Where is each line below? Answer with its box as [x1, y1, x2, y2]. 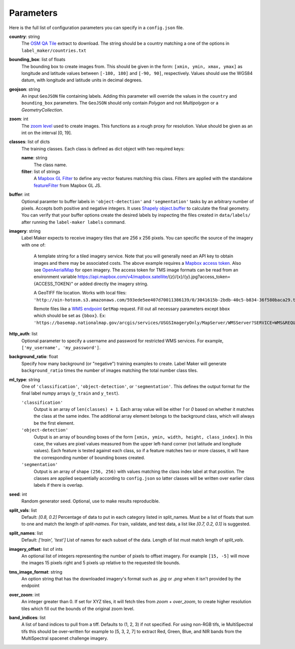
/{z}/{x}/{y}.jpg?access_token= [167, 274, 231, 280]
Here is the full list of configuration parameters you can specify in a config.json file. [9, 25, 184, 31]
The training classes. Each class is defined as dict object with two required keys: [21, 145, 185, 151]
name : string [21, 155, 48, 161]
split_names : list [9, 530, 43, 536]
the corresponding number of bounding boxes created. [33, 454, 145, 461]
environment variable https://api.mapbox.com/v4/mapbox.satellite [33, 274, 168, 280]
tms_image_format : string [9, 569, 62, 575]
